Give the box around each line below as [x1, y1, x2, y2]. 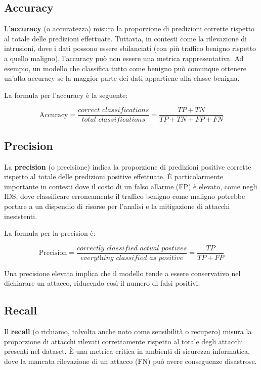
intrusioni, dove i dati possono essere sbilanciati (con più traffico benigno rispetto [4, 43, 256, 54]
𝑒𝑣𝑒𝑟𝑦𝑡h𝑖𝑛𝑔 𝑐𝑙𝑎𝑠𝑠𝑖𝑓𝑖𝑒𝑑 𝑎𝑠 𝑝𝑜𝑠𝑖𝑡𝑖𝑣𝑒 [80, 254, 184, 261]
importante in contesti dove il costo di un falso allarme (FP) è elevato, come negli [4, 181, 257, 191]
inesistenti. [4, 210, 37, 221]
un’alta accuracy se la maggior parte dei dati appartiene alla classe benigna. [4, 73, 240, 83]
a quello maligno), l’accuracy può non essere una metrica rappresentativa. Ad [4, 52, 244, 63]
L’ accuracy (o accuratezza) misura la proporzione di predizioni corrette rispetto [4, 23, 255, 34]
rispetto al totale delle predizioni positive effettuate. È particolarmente [4, 171, 223, 182]
